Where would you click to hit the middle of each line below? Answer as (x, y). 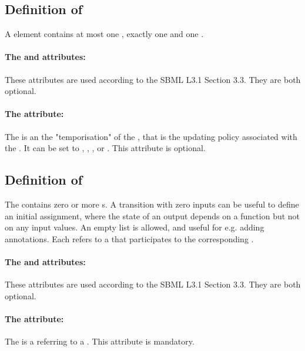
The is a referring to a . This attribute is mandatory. (100, 341)
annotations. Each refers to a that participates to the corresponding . (129, 238)
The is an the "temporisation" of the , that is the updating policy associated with (151, 136)
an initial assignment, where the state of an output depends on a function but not (152, 215)
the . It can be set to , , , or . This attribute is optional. (105, 148)
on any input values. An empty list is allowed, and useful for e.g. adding (135, 227)
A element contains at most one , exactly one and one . (104, 34)
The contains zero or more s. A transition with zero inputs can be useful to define (152, 204)
